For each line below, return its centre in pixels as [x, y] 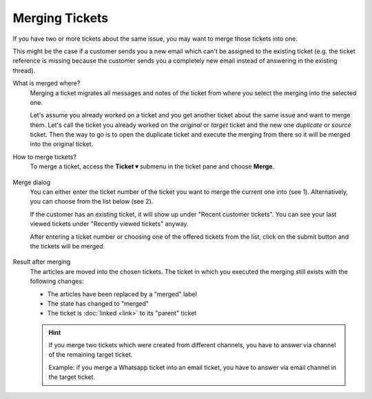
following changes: [57, 281]
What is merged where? [46, 84]
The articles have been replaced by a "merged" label [122, 294]
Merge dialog [32, 182]
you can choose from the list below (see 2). [92, 202]
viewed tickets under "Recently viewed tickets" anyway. [109, 224]
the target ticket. [72, 377]
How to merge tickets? [45, 157]
